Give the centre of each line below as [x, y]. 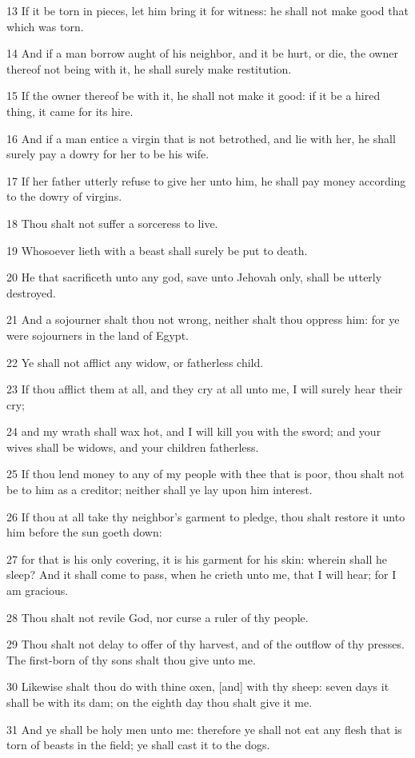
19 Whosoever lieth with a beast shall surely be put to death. [157, 250]
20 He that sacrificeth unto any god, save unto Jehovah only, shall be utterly [194, 277]
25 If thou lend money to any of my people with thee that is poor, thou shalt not [206, 474]
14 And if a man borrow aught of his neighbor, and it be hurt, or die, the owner [202, 53]
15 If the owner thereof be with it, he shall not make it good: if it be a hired [194, 96]
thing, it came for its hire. [70, 111]
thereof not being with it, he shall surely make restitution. [149, 68]
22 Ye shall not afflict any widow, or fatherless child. [135, 362]
